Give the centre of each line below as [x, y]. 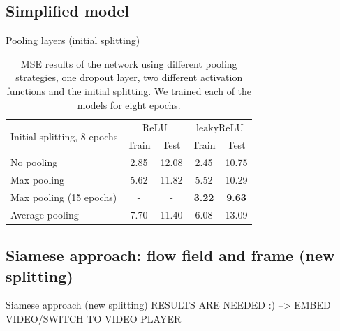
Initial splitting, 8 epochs [64, 136]
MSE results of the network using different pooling [129, 63]
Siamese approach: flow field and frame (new [170, 255]
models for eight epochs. [129, 104]
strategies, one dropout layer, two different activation [129, 77]
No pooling [34, 162]
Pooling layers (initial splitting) [73, 40]
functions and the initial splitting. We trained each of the [129, 90]
